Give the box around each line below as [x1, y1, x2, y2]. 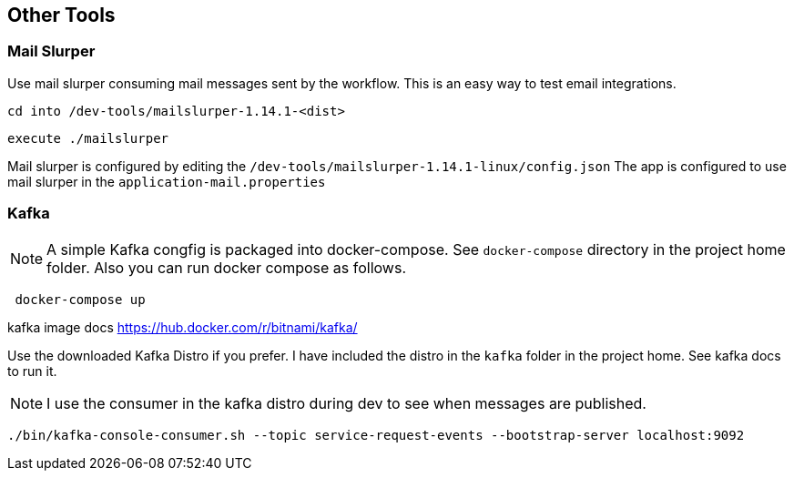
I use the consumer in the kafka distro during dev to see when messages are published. [46, 393, 646, 412]
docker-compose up [15, 291, 146, 307]
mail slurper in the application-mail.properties [7, 173, 326, 189]
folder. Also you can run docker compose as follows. [46, 258, 406, 277]
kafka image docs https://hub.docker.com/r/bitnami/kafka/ [7, 319, 358, 335]
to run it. [7, 362, 57, 379]
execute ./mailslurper [7, 130, 169, 146]
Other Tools [7, 4, 116, 26]
